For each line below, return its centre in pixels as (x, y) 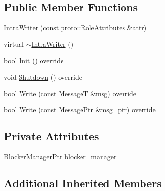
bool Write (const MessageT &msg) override (70, 93)
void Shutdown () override (43, 76)
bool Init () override (34, 60)
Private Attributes (52, 136)
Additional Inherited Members (83, 182)
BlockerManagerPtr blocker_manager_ (63, 156)
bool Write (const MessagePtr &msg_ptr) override (80, 110)
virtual (14, 44)
